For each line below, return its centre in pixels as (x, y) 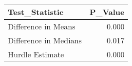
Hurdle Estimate (36, 54)
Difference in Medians (45, 40)
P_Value (107, 12)
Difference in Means (42, 26)
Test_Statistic (36, 12)
